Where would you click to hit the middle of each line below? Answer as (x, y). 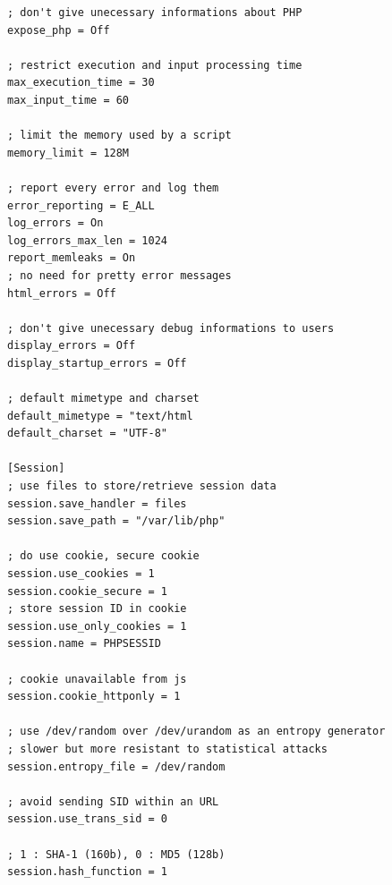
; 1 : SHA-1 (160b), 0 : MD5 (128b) (116, 854)
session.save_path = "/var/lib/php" (116, 521)
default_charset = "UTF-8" (87, 434)
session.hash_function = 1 (87, 872)
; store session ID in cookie (97, 609)
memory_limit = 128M (68, 153)
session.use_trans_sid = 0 (87, 819)
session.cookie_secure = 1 (87, 591)
